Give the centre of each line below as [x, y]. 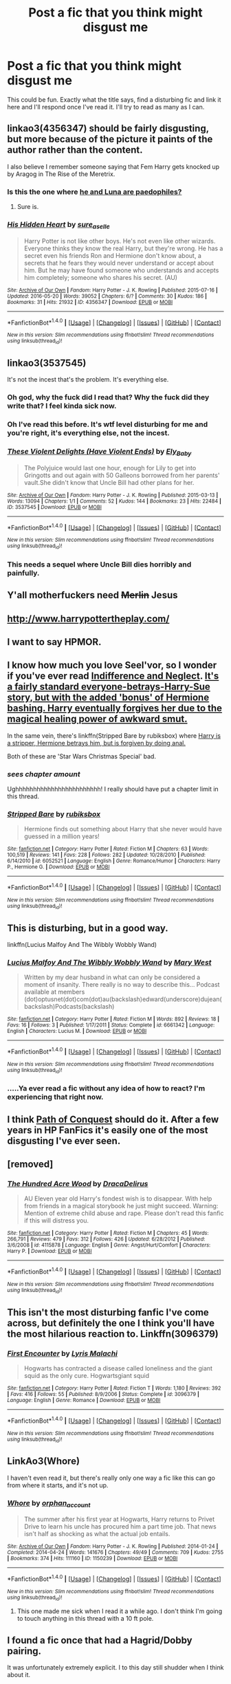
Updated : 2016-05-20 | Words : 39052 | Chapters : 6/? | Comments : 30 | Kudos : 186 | [107, 296]
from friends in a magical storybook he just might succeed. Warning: [121, 1206]
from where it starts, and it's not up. [58, 1485]
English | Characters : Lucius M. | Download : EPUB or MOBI [77, 1031]
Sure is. [28, 207]
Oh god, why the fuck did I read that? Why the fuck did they [108, 397]
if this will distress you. [56, 1221]
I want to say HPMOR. [54, 642]
